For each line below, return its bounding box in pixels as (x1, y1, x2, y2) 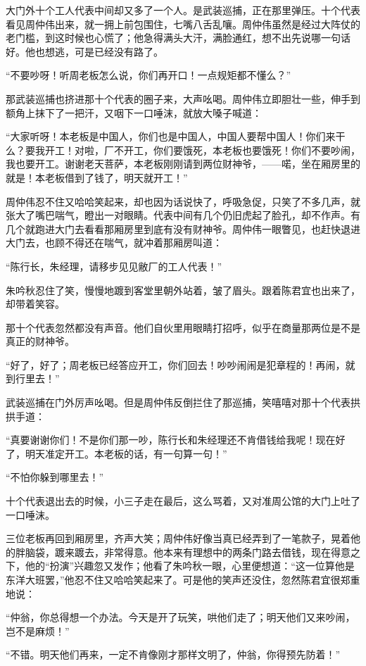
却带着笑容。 (6, 296, 65, 311)
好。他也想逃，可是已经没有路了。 (6, 44, 163, 58)
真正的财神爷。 (6, 334, 75, 348)
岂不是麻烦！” (6, 623, 70, 638)
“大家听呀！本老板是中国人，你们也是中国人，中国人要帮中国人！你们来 (6, 129, 336, 144)
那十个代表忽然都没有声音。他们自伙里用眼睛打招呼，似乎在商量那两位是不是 (6, 320, 360, 334)
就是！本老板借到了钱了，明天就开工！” (6, 170, 188, 184)
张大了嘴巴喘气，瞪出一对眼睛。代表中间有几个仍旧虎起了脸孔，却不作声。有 (6, 208, 360, 222)
